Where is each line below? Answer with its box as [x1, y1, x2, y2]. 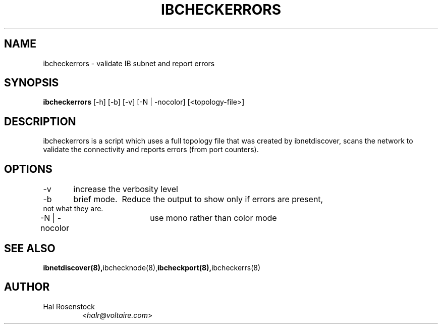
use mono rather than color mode [150, 213, 277, 223]
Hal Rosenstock [43, 302, 95, 311]
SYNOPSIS [4, 76, 59, 89]
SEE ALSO [4, 242, 56, 255]
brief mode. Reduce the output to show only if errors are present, [73, 194, 323, 205]
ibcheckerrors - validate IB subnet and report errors [43, 59, 215, 68]
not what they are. [43, 204, 103, 213]
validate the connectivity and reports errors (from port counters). [43, 145, 259, 154]
